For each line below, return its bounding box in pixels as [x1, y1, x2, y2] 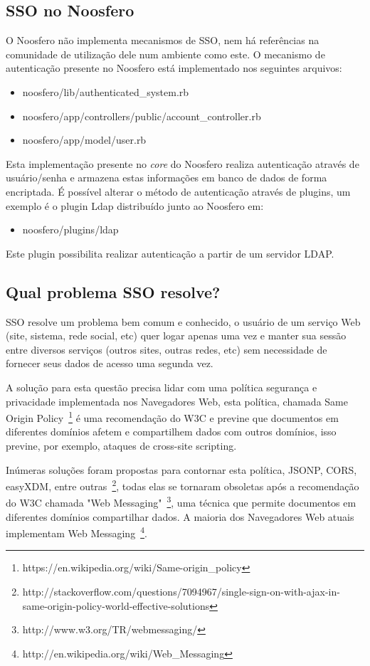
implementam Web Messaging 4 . [6, 524, 147, 540]
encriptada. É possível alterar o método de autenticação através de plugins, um [6, 184, 351, 199]
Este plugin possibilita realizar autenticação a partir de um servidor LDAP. [6, 245, 334, 260]
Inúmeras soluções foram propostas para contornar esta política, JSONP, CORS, [6, 462, 357, 477]
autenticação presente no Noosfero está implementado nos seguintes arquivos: [6, 60, 342, 75]
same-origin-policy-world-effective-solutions [22, 598, 210, 613]
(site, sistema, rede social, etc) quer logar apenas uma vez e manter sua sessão [6, 328, 347, 343]
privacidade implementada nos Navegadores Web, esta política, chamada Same [6, 393, 348, 408]
